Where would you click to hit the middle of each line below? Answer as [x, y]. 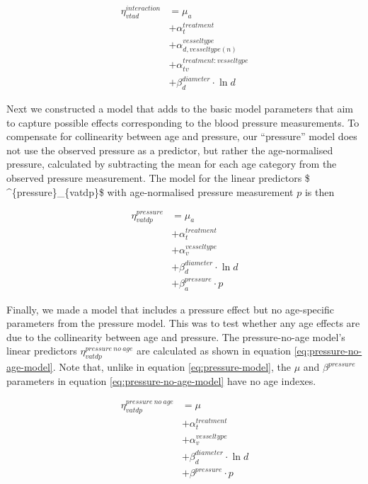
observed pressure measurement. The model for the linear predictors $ [158, 178]
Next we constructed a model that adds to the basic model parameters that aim [180, 109]
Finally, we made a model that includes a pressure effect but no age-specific [170, 309]
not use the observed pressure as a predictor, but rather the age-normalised [170, 150]
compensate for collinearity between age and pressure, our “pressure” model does [182, 136]
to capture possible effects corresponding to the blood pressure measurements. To [183, 122]
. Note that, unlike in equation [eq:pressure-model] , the [172, 367]
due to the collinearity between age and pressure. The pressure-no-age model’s [176, 336]
